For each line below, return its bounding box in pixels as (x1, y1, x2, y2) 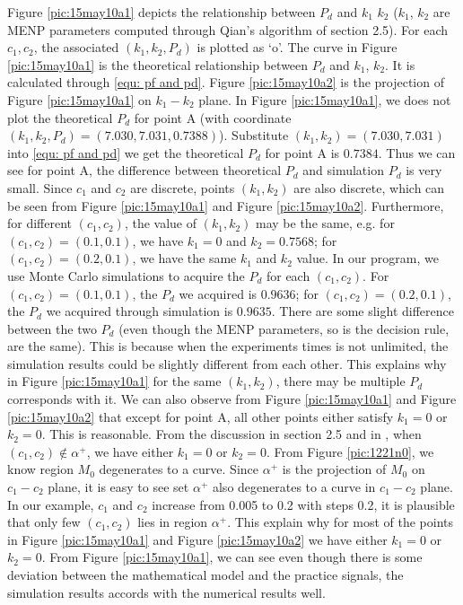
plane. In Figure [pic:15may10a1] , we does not (198, 90, 451, 109)
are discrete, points (130, 178, 235, 197)
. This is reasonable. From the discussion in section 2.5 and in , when (41, 425, 422, 443)
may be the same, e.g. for (256, 214, 395, 232)
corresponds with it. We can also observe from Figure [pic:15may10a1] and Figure (7, 390, 457, 408)
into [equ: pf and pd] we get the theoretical (7, 143, 244, 162)
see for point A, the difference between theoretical (7, 161, 282, 180)
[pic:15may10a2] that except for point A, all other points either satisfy (7, 407, 394, 425)
